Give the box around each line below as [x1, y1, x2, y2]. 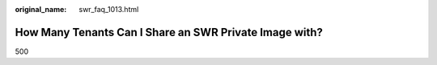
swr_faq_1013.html [78, 5, 139, 14]
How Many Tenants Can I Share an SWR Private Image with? [15, 25, 324, 39]
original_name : [15, 5, 67, 14]
